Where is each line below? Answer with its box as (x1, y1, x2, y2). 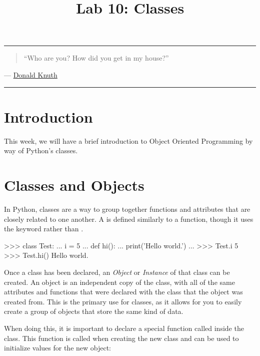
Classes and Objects (4, 175, 144, 195)
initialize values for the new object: (4, 342, 111, 353)
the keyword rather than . (4, 223, 83, 234)
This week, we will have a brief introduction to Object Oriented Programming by (4, 135, 253, 146)
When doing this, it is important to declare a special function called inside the (4, 322, 244, 333)
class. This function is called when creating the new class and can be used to (4, 332, 239, 343)
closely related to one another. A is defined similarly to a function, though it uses (4, 213, 253, 224)
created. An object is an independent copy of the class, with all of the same (4, 276, 235, 287)
